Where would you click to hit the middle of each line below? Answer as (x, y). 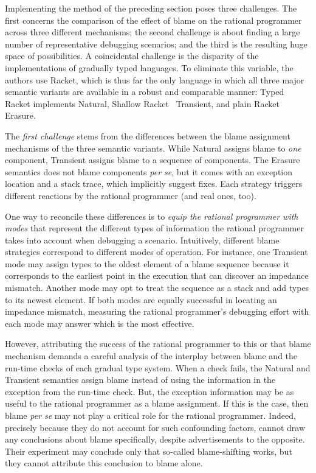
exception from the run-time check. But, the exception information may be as (149, 391)
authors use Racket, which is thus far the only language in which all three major (155, 79)
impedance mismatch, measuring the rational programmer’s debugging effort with (157, 311)
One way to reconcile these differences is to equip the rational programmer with (152, 216)
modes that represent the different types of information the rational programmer (154, 228)
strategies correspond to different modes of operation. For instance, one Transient (156, 252)
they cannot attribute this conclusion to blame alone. (104, 463)
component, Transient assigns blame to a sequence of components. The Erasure (153, 160)
